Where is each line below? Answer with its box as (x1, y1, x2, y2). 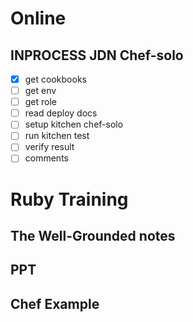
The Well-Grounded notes (10, 228, 176, 245)
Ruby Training (10, 188, 129, 211)
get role (24, 96, 58, 108)
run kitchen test (24, 130, 90, 142)
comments (24, 152, 69, 164)
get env (24, 85, 57, 97)
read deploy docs (24, 107, 98, 119)
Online (10, 7, 67, 30)
